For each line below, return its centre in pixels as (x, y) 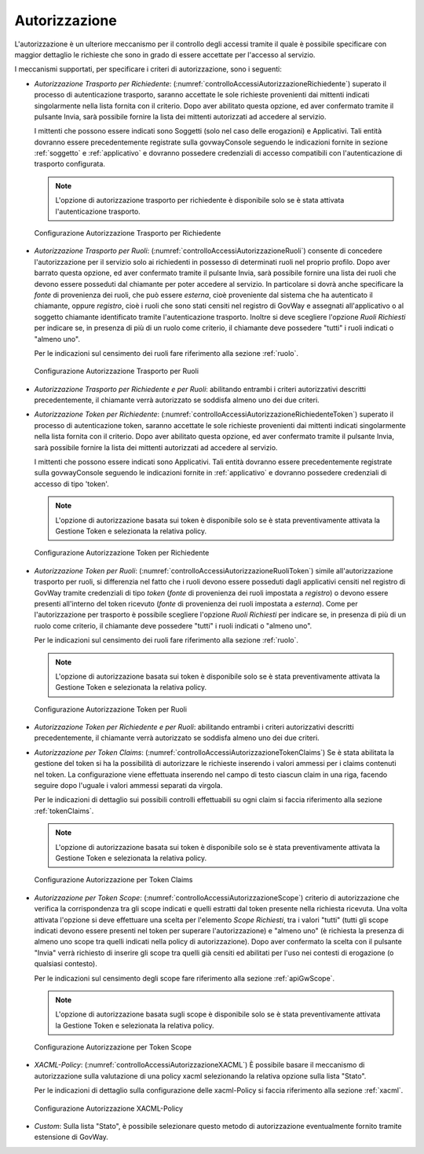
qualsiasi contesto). (66, 964)
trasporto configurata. (70, 164)
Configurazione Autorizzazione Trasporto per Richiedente (128, 233)
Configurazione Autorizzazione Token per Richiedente (122, 553)
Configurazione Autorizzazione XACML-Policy (109, 1108)
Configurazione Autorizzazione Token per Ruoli (111, 709)
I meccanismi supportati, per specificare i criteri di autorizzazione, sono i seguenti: (148, 69)
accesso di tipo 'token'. (71, 484)
